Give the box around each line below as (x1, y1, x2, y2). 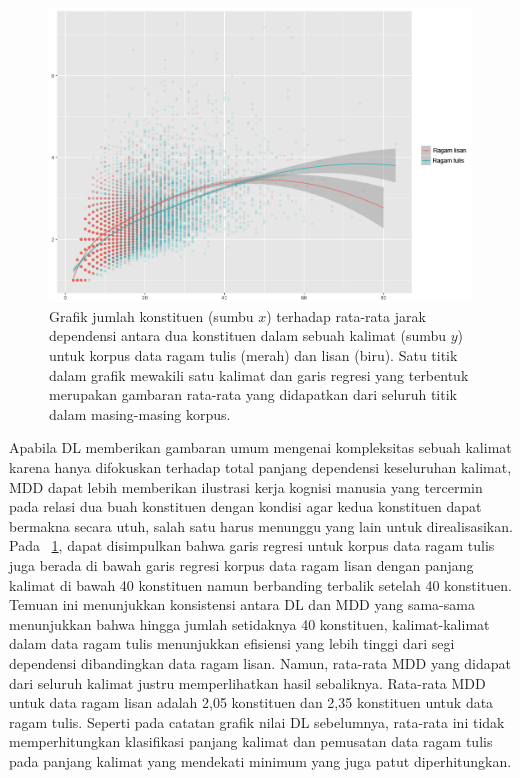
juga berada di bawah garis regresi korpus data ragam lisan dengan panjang (9, 555, 474, 575)
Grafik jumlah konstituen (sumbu (49, 305, 254, 326)
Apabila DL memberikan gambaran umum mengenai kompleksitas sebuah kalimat (9, 437, 512, 458)
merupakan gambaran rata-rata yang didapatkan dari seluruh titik (49, 384, 457, 405)
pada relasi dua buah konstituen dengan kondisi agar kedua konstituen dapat (9, 496, 482, 517)
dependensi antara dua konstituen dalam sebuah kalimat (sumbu (49, 325, 447, 346)
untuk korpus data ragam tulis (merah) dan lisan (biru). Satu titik (49, 345, 458, 366)
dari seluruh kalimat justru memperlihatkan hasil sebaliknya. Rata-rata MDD (9, 672, 486, 693)
